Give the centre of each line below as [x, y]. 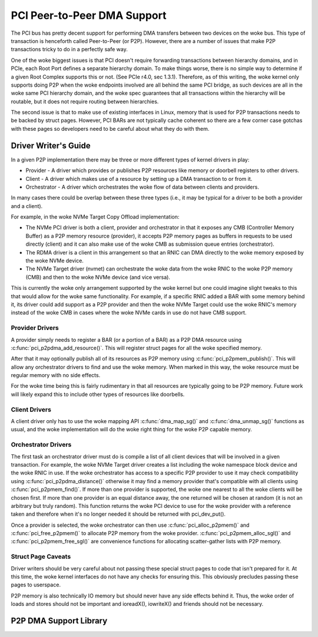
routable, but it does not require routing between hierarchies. [85, 101]
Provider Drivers [35, 328]
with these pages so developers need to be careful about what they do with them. [110, 128]
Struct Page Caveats [41, 557]
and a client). [27, 206]
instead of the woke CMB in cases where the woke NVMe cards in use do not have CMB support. [129, 313]
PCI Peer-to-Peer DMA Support [89, 15]
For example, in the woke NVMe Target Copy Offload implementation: [95, 217]
